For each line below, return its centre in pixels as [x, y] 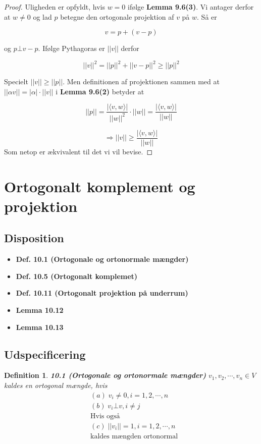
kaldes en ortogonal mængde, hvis [56, 385]
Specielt [16, 81]
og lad [42, 16]
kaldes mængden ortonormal [134, 436]
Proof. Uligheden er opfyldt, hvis [55, 7]
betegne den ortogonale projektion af [117, 16]
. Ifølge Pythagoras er [71, 48]
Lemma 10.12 [40, 310]
